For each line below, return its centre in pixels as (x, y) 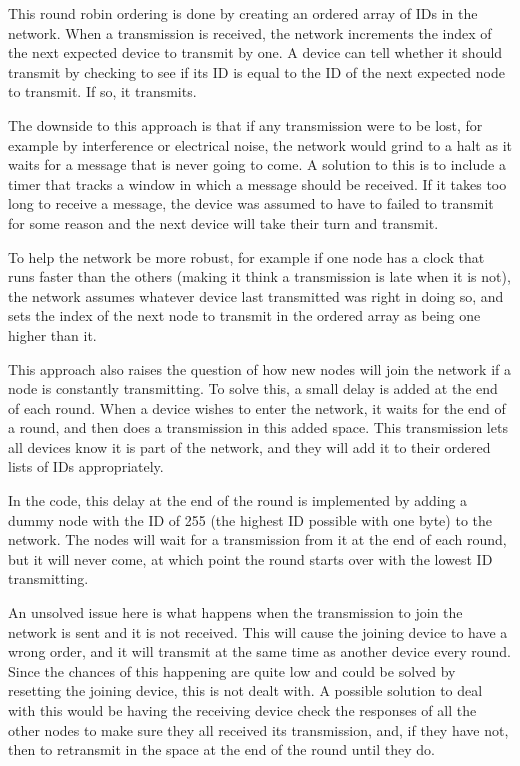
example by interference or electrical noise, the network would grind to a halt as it (260, 144)
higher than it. (52, 334)
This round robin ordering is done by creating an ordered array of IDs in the (243, 13)
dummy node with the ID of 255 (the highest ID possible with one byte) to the (250, 519)
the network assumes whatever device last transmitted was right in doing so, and (256, 295)
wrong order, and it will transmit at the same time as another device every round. (259, 651)
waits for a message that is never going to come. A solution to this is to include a (257, 164)
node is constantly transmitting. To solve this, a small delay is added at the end (253, 388)
